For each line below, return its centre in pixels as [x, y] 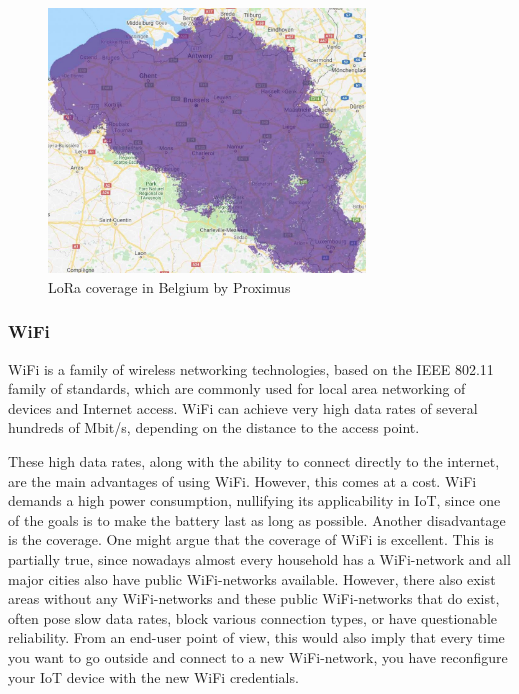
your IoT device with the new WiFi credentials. [153, 676]
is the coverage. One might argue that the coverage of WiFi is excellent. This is [251, 539]
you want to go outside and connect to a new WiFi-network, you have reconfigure [258, 656]
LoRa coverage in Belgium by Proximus [169, 286]
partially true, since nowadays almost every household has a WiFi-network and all [259, 558]
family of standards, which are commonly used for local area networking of [237, 388]
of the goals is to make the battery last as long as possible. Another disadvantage [257, 519]
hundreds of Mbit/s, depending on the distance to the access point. [214, 427]
